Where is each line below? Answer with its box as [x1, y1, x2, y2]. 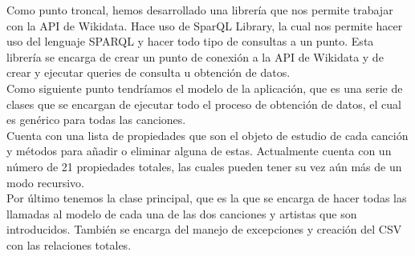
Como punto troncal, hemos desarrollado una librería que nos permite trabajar [6, 2, 393, 18]
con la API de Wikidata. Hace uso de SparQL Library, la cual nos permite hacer [6, 17, 403, 34]
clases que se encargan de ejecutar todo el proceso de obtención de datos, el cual [6, 95, 401, 112]
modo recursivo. [6, 174, 84, 190]
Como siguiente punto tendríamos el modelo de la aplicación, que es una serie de [6, 79, 403, 96]
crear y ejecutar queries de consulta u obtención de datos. [6, 64, 291, 81]
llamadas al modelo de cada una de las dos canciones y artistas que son [6, 205, 357, 222]
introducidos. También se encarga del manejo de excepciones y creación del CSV [6, 221, 402, 238]
